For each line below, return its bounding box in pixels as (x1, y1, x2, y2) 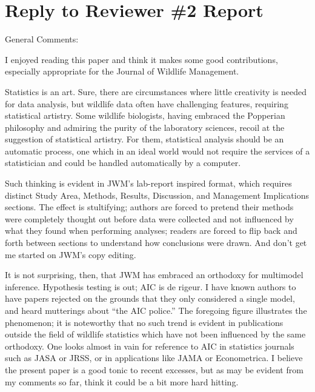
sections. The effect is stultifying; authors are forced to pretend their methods (5, 201, 294, 213)
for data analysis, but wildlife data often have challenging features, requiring (5, 97, 288, 110)
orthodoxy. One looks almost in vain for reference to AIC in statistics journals (5, 339, 294, 352)
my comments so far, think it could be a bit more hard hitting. (5, 375, 239, 388)
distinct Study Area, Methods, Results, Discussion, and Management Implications (5, 188, 309, 201)
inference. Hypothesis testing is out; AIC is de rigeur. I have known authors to (5, 280, 296, 293)
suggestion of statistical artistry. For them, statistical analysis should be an (5, 133, 284, 145)
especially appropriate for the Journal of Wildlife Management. (5, 65, 239, 78)
